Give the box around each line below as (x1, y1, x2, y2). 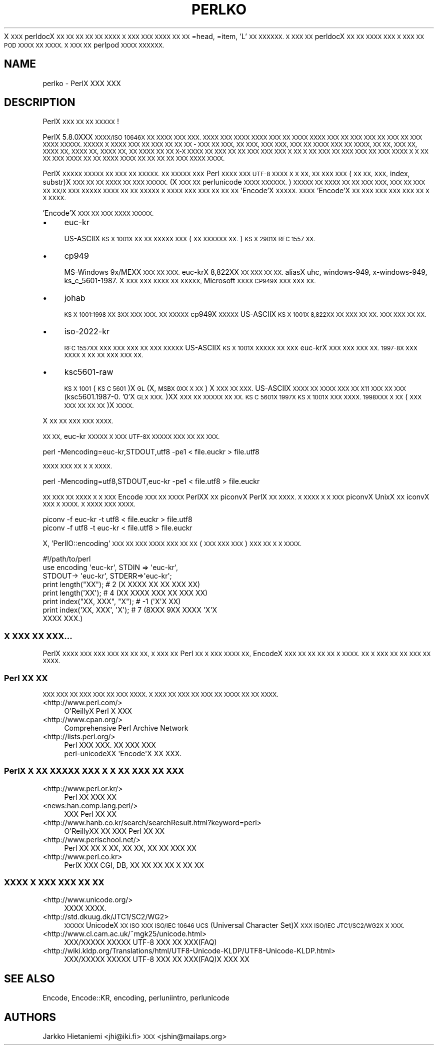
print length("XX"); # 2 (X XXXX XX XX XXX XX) (42, 580, 200, 589)
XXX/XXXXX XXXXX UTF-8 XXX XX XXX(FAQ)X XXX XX (64, 955, 249, 964)
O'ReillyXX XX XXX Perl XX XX (64, 826, 165, 835)
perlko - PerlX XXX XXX (42, 79, 121, 88)
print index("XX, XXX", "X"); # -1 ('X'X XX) (42, 597, 181, 606)
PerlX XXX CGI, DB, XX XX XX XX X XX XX (64, 860, 204, 869)
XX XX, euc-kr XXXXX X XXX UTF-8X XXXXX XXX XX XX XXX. (42, 432, 220, 441)
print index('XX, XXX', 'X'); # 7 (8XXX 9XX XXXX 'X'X (42, 606, 217, 615)
